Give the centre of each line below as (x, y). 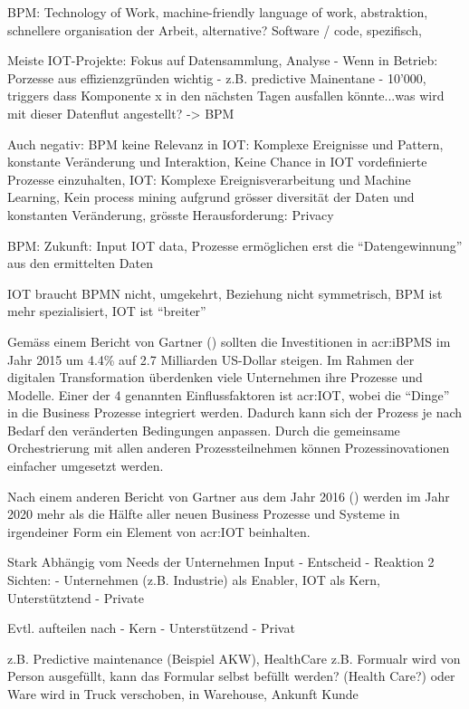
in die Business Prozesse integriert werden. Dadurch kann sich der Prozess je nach (235, 412)
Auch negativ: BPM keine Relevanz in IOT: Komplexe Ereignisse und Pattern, (225, 144)
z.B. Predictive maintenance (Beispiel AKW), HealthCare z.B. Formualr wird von (234, 658)
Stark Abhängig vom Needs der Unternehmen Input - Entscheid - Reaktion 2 (221, 562)
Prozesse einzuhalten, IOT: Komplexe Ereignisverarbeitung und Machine (209, 179)
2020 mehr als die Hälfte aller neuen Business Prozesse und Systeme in (204, 514)
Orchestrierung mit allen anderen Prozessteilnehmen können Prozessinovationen (229, 448)
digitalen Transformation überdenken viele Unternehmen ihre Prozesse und (215, 377)
